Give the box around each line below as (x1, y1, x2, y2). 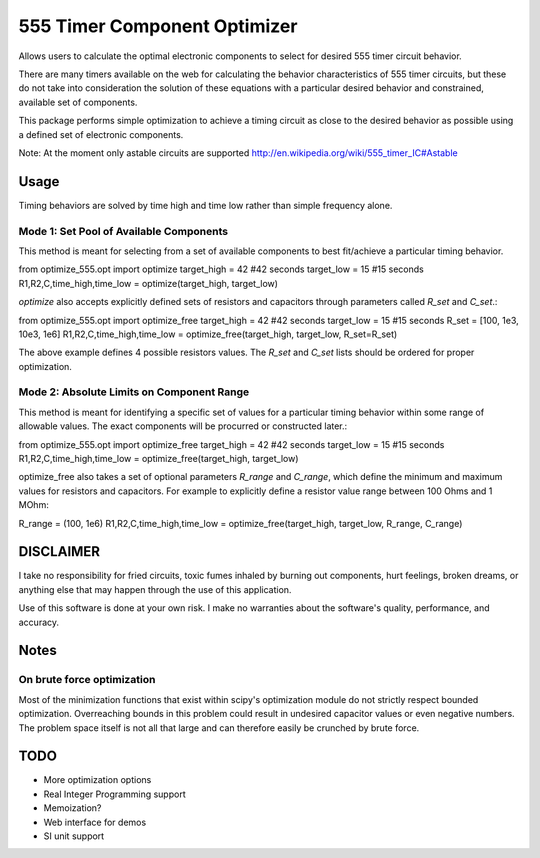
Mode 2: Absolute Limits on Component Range (18, 385, 250, 399)
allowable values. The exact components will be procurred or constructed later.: (18, 420, 348, 432)
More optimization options (43, 774, 152, 786)
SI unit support (43, 830, 105, 842)
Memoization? (43, 802, 102, 814)
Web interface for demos (43, 816, 147, 828)
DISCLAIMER (18, 543, 100, 560)
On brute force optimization (18, 673, 156, 687)
